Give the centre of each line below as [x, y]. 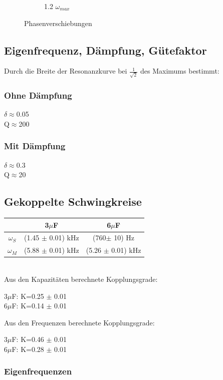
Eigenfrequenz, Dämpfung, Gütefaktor [105, 50]
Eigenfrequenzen [38, 371]
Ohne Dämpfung [38, 95]
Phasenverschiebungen [58, 23]
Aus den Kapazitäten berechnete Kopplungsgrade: [81, 279]
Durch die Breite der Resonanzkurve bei [66, 71]
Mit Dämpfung [35, 146]
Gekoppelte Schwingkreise [73, 202]
